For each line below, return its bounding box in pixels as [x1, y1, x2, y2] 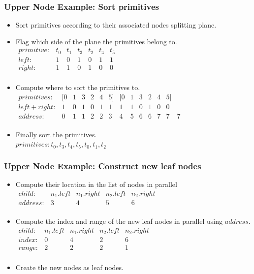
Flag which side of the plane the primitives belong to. [15, 36, 177, 46]
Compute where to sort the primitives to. [15, 82, 140, 92]
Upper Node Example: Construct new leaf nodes [4, 159, 201, 172]
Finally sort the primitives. [15, 129, 97, 139]
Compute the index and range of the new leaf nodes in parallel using [15, 216, 223, 226]
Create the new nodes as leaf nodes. [15, 262, 124, 273]
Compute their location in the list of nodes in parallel [15, 179, 177, 189]
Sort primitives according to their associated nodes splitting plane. [15, 20, 217, 30]
